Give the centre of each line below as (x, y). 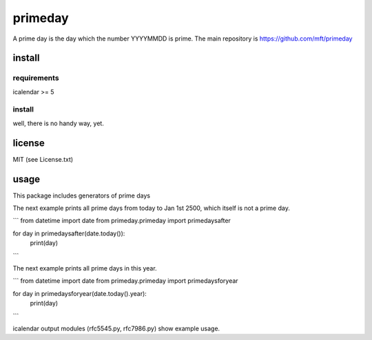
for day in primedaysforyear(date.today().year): (80, 293)
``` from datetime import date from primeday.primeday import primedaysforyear (125, 281)
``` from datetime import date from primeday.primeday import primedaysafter (122, 221)
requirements (36, 78)
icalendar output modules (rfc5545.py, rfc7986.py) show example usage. (116, 328)
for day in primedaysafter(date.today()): (69, 233)
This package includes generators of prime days (82, 195)
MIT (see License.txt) (43, 159)
